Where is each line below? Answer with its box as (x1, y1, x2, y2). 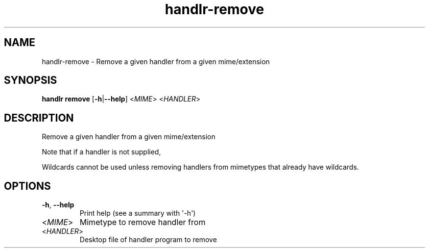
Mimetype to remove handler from (79, 217, 206, 227)
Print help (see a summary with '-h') (79, 209, 196, 218)
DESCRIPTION (4, 111, 74, 124)
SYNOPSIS (4, 74, 57, 87)
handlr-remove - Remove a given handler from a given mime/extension (42, 57, 270, 66)
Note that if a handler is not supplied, (42, 148, 161, 156)
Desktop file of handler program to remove (79, 235, 217, 244)
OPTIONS (4, 179, 51, 192)
